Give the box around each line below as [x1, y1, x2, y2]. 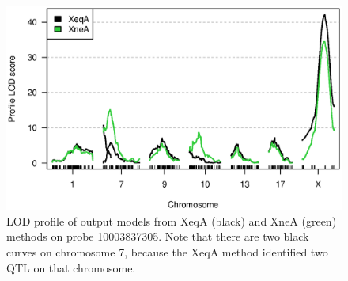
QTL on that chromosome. [6, 259, 136, 275]
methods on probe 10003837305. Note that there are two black [6, 228, 309, 245]
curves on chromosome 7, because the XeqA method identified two [6, 243, 328, 260]
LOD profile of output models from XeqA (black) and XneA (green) [6, 212, 337, 229]
